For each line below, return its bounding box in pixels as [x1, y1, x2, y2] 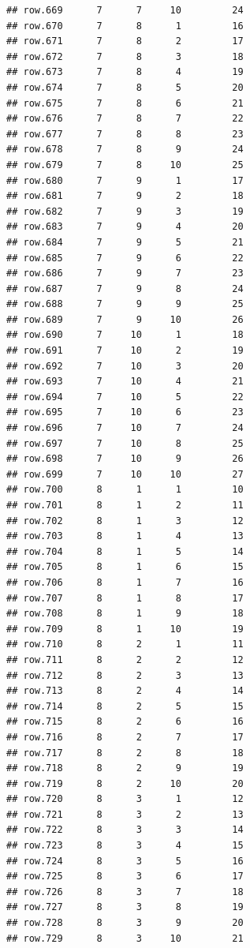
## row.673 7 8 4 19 [6, 66, 244, 78]
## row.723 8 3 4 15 [6, 840, 244, 852]
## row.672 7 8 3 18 [6, 51, 244, 62]
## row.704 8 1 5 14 [6, 545, 244, 557]
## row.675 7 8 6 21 [6, 97, 244, 109]
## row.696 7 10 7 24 [6, 422, 244, 434]
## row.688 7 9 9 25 [6, 298, 244, 310]
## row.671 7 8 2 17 [6, 36, 244, 47]
